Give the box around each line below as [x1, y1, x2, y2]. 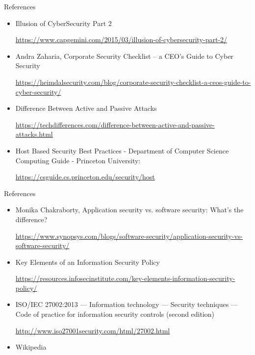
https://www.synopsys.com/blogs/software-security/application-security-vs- [15, 230, 243, 241]
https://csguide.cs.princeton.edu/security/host [15, 172, 155, 182]
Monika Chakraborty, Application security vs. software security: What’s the [15, 204, 244, 215]
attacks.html [15, 129, 53, 139]
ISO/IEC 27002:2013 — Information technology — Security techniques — [15, 299, 238, 309]
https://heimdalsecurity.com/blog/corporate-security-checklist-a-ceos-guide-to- [15, 76, 251, 87]
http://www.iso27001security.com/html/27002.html [15, 325, 170, 335]
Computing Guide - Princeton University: [15, 155, 141, 165]
